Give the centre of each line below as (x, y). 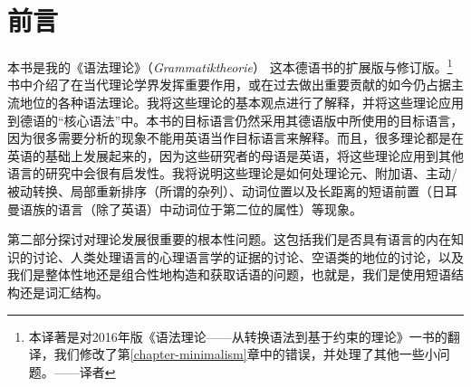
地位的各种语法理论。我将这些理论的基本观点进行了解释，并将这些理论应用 (241, 102)
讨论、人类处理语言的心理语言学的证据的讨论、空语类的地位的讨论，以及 (248, 256)
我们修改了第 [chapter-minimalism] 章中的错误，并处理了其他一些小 (245, 354)
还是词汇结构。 (64, 292)
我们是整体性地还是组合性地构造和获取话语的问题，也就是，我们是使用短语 (229, 274)
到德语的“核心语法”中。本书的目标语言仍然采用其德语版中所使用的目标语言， (235, 120)
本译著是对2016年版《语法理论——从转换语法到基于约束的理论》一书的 (238, 336)
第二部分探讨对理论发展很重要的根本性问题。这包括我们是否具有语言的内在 (229, 239)
